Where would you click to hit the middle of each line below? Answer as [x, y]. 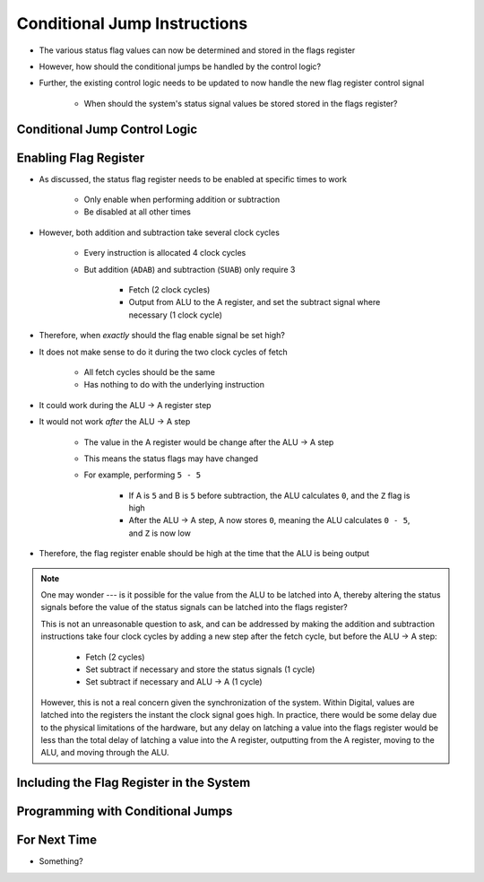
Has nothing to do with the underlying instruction [174, 385]
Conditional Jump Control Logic [107, 129]
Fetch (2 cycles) [115, 657]
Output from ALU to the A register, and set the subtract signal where [255, 302]
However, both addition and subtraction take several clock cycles [159, 232]
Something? [61, 861]
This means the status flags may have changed [171, 458]
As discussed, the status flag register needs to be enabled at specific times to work [193, 179]
